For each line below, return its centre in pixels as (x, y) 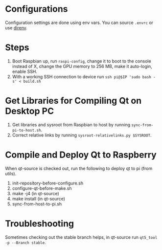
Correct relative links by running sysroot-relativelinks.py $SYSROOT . (82, 135)
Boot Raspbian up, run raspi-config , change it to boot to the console (81, 61)
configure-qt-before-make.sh (42, 188)
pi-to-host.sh (26, 130)
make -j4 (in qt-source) (36, 193)
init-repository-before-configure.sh (48, 183)
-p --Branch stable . (25, 242)
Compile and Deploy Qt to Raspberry (81, 155)
